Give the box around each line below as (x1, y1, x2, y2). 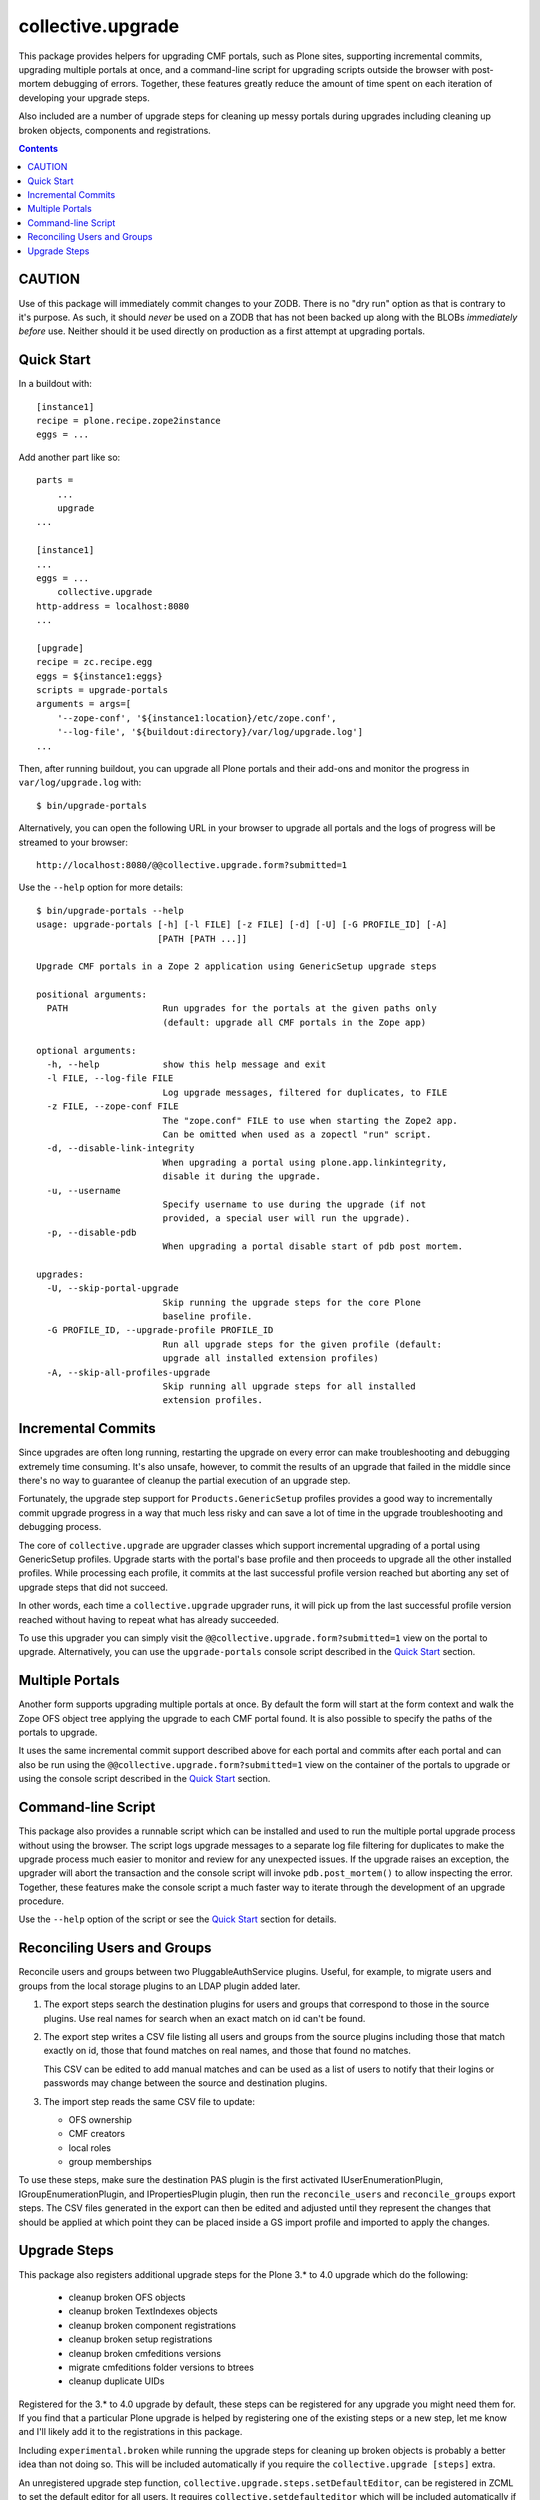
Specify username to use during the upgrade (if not (162, 1198, 427, 1210)
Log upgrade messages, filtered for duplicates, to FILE (162, 1086, 448, 1098)
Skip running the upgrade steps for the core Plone (162, 1296, 422, 1308)
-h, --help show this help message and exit (46, 1059, 327, 1070)
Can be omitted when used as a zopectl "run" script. (162, 1128, 432, 1140)
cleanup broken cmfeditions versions (68, 2347, 222, 2359)
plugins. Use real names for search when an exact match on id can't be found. (43, 2012, 366, 2024)
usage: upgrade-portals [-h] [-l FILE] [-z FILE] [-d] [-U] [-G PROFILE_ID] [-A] (36, 919, 448, 930)
